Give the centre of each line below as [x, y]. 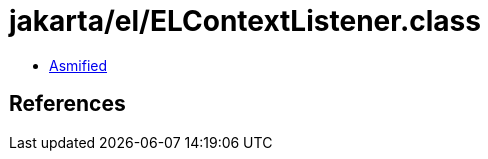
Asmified [78, 65]
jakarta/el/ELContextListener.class [245, 21]
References [67, 104]
